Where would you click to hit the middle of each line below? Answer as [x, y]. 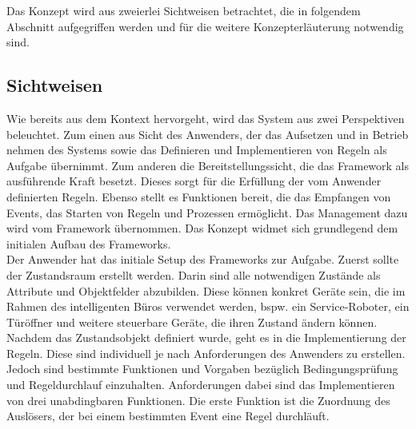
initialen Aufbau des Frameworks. [89, 243]
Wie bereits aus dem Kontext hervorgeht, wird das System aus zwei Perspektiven [206, 118]
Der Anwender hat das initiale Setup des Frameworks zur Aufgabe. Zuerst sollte [203, 259]
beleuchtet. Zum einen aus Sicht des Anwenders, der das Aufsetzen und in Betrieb [208, 134]
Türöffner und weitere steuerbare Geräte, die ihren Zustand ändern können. [192, 322]
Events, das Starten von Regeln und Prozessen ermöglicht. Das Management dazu [207, 212]
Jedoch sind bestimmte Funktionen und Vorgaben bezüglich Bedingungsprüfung [202, 369]
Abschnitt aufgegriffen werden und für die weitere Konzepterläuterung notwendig [205, 26]
